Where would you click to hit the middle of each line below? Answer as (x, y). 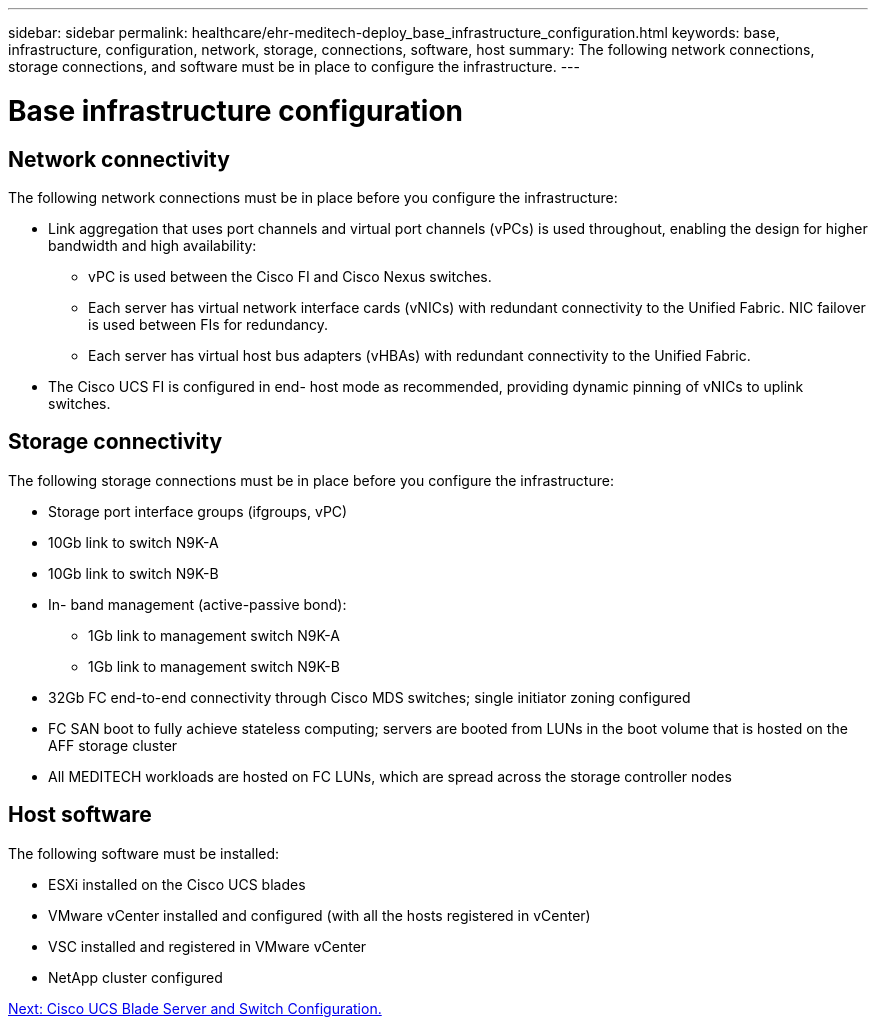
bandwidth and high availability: (152, 245)
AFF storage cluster (113, 745)
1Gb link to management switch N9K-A (214, 635)
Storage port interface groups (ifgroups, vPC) (198, 511)
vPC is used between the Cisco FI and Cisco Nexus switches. (290, 276)
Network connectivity (119, 159)
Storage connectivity (115, 442)
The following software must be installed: (144, 853)
